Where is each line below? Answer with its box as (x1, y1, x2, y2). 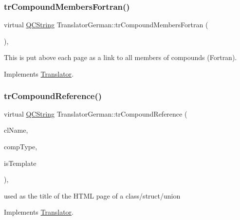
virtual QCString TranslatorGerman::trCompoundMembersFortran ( (4, 20, 208, 30)
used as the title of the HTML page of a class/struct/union (4, 190, 181, 200)
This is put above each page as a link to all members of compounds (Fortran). (4, 52, 237, 62)
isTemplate (4, 158, 37, 168)
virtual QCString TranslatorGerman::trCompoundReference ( (4, 108, 187, 119)
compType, (4, 141, 37, 151)
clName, (4, 125, 28, 135)
